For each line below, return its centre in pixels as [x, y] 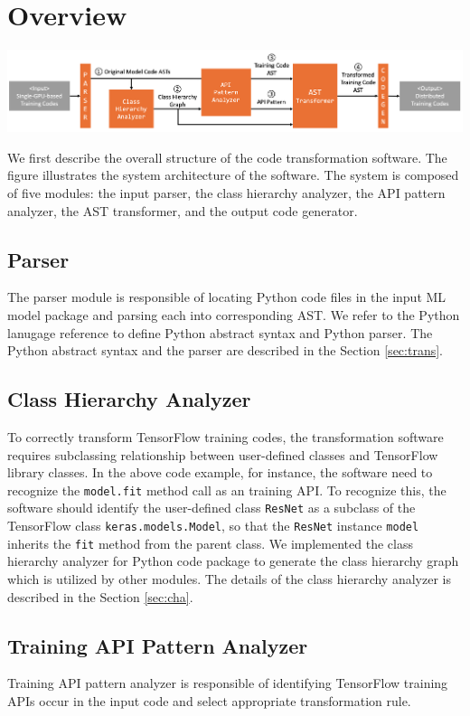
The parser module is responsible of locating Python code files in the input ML [227, 297]
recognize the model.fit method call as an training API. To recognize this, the [227, 490]
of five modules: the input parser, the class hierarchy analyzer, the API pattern [226, 193]
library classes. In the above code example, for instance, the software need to [220, 472]
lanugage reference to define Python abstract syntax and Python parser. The [220, 332]
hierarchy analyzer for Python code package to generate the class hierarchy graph [233, 561]
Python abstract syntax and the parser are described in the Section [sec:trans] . [225, 350]
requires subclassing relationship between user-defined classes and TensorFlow [223, 454]
